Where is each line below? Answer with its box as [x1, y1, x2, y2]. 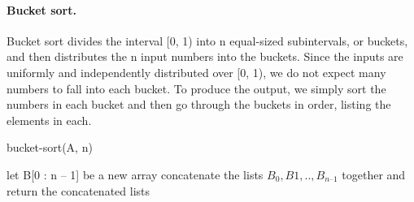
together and [342, 165, 406, 183]
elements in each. [7, 111, 92, 128]
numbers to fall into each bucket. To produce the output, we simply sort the [7, 80, 386, 97]
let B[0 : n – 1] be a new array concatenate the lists [7, 165, 264, 183]
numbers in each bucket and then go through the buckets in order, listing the [7, 96, 391, 113]
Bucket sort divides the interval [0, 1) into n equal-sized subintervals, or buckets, [7, 32, 408, 49]
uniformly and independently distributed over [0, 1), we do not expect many [7, 63, 386, 80]
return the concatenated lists [7, 182, 150, 199]
